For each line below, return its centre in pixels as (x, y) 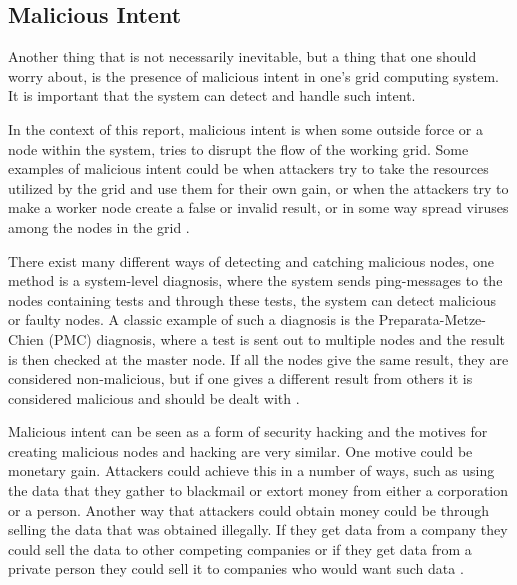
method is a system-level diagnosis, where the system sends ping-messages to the (255, 280)
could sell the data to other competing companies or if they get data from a (240, 548)
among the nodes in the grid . (99, 226)
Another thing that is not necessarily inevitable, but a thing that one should (242, 56)
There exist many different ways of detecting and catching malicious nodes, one (251, 260)
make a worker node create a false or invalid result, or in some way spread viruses (258, 207)
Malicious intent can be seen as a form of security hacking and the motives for (248, 431)
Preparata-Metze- (432, 319)
